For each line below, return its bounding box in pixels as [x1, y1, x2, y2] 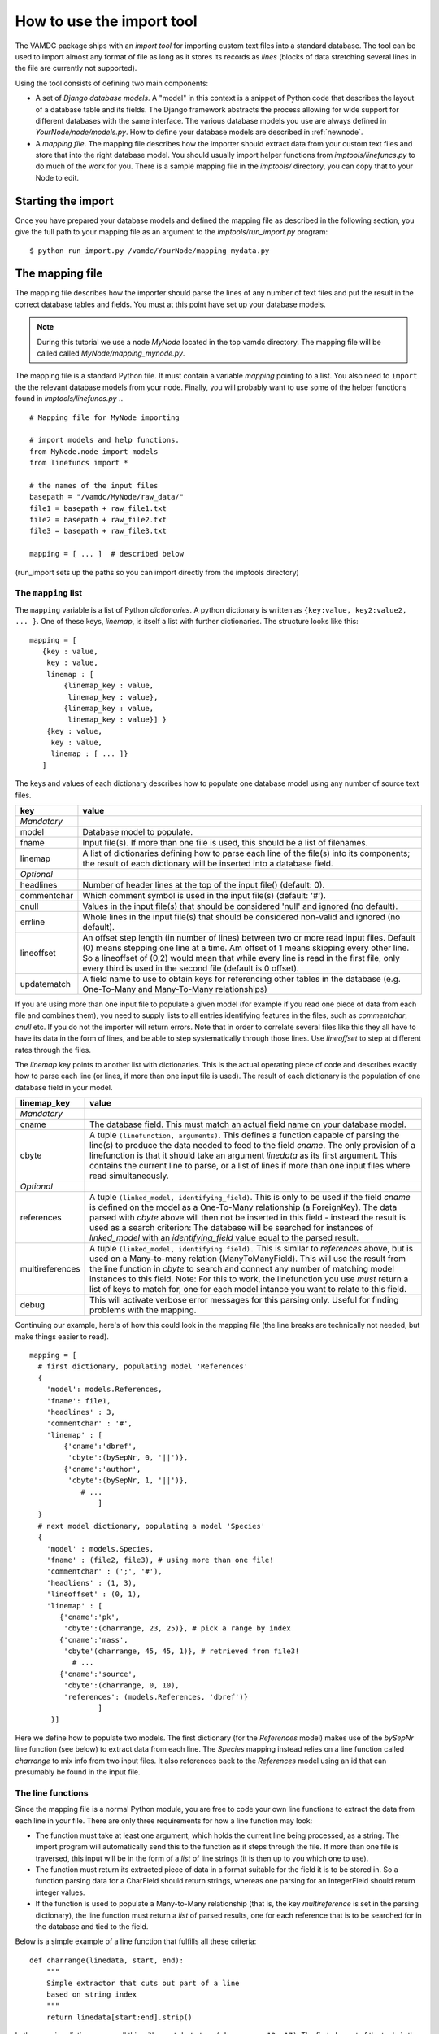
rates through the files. [15, 1045, 91, 1054]
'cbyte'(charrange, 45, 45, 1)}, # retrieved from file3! [63, 1647, 300, 1656]
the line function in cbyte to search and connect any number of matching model [89, 1264, 394, 1275]
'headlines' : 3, [46, 1408, 115, 1416]
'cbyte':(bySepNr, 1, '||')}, [67, 1476, 189, 1485]
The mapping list [15, 587, 83, 599]
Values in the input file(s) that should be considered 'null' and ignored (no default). [82, 901, 398, 912]
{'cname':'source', [59, 1669, 137, 1678]
